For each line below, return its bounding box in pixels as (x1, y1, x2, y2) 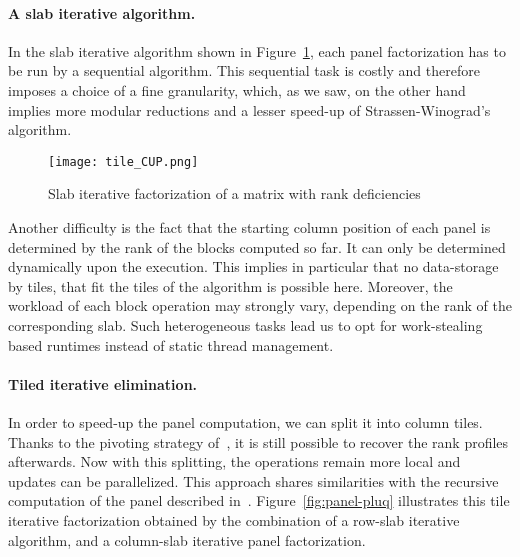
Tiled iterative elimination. (8, 373, 198, 394)
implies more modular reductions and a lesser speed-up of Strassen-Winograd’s (8, 99, 491, 120)
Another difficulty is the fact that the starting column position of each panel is (8, 217, 491, 238)
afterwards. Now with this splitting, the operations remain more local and (8, 451, 461, 472)
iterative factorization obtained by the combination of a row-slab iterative (8, 509, 460, 530)
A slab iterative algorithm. (8, 2, 196, 23)
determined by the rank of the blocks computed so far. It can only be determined (8, 236, 506, 257)
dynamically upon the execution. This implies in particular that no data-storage (8, 256, 499, 277)
